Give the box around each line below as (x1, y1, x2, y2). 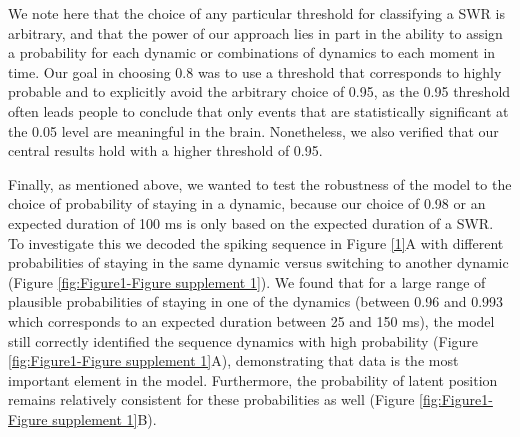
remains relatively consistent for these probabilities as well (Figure (8, 389, 415, 410)
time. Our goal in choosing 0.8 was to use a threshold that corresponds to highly (8, 61, 502, 82)
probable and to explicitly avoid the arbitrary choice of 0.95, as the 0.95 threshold (8, 81, 511, 102)
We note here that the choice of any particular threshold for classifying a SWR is (8, 3, 505, 23)
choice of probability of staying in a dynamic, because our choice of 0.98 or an (8, 193, 486, 214)
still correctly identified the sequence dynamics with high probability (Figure (8, 330, 479, 351)
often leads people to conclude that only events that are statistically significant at (8, 100, 509, 121)
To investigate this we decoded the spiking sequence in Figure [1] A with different (8, 232, 504, 253)
